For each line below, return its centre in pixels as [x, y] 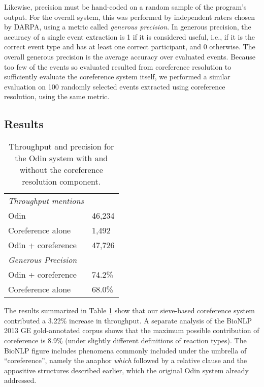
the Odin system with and [61, 158]
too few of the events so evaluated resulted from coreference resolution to [118, 66]
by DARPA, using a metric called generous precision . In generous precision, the [128, 27]
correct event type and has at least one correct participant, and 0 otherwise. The [130, 47]
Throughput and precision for [61, 146]
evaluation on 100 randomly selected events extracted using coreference [115, 86]
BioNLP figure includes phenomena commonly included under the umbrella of [125, 350]
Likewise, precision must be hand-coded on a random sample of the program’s [125, 7]
